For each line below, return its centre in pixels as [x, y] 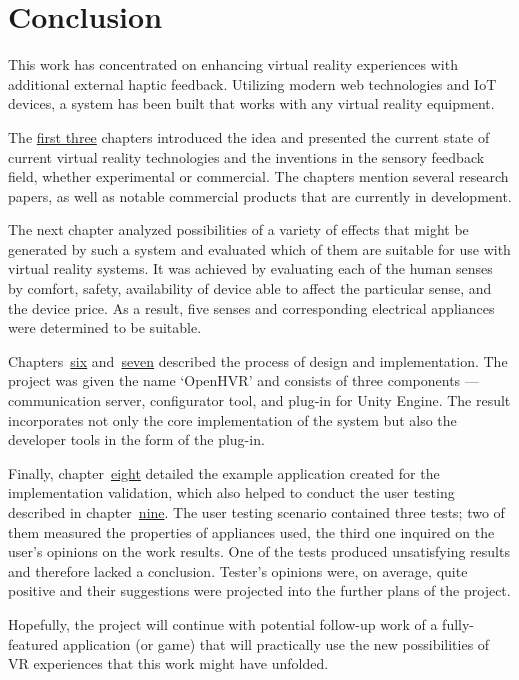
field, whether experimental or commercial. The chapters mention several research [258, 176]
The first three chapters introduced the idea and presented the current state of [249, 136]
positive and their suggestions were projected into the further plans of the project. [259, 590]
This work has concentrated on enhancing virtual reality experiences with [233, 64]
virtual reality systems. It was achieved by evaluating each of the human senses [250, 268]
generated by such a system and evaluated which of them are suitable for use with [259, 248]
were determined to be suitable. [105, 327]
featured [33, 643]
